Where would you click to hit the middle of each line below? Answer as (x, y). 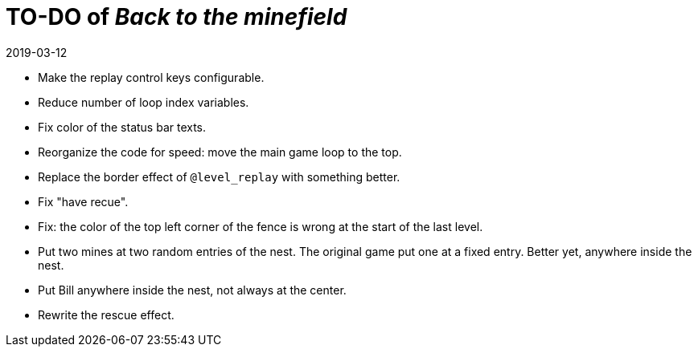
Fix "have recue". (83, 201)
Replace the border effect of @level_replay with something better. (219, 176)
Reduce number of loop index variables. (144, 102)
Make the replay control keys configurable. (151, 77)
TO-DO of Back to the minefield (177, 17)
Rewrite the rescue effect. (106, 314)
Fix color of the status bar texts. (122, 127)
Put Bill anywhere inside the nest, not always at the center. (192, 290)
